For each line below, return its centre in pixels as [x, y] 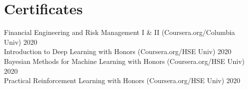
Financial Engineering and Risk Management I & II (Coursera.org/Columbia [120, 32]
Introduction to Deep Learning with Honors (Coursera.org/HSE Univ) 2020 [118, 51]
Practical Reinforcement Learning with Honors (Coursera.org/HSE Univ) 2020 [122, 80]
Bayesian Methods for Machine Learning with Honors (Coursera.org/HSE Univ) [124, 61]
